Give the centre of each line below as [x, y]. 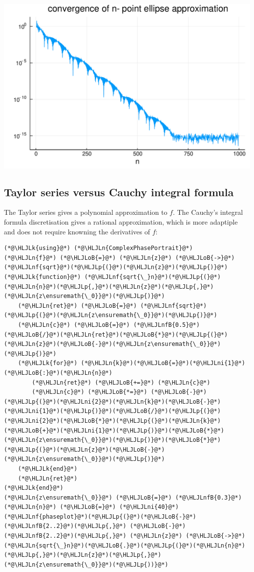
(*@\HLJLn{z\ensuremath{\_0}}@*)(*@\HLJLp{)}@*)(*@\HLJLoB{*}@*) [112, 440]
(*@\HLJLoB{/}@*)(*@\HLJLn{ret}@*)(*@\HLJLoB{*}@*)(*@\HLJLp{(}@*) [116, 334]
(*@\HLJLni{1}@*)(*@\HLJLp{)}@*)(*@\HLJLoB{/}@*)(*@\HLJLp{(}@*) [112, 411]
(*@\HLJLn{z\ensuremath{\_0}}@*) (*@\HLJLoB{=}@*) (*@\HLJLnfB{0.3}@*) [123, 497]
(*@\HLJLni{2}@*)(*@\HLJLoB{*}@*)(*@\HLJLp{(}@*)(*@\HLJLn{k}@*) [112, 421]
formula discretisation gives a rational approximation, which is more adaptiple [121, 222]
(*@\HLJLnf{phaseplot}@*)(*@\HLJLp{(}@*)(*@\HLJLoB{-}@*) [100, 516]
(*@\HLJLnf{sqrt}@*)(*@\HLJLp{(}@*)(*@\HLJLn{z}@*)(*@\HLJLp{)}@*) [116, 267]
